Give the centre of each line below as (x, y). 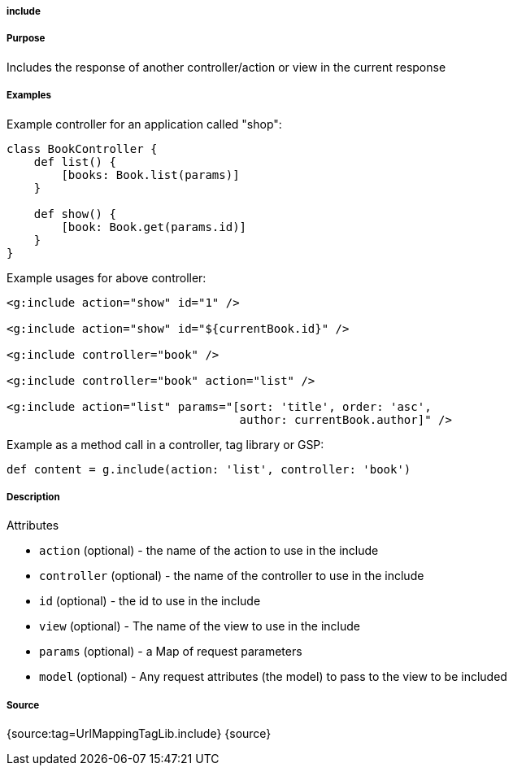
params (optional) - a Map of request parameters (171, 652)
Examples (29, 96)
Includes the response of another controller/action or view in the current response (226, 67)
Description (33, 497)
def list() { (75, 161)
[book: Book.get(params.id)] (154, 227)
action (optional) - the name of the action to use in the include (209, 551)
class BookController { (82, 148)
